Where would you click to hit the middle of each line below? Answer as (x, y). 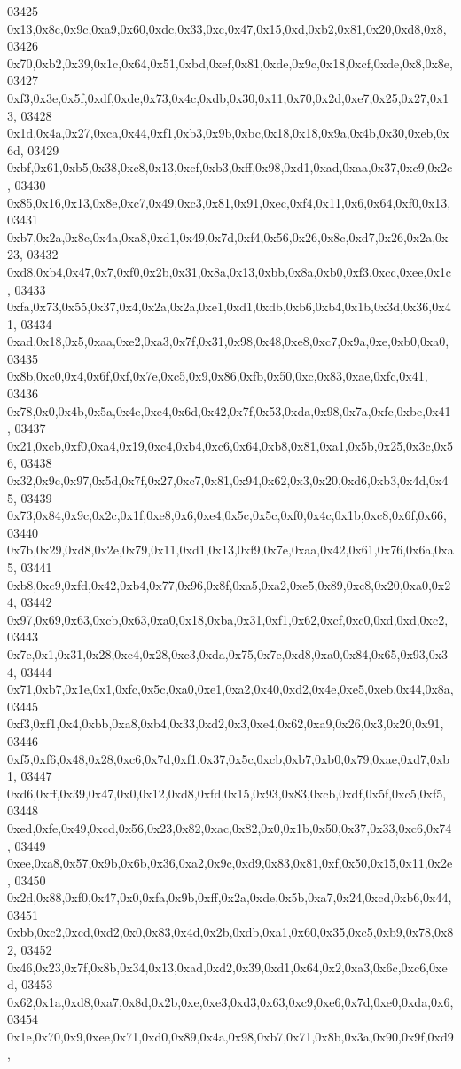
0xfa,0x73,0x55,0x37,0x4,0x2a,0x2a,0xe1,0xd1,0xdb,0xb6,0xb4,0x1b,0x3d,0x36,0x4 (229, 307)
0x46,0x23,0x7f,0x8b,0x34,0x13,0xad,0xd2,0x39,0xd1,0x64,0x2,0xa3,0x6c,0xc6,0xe (227, 967)
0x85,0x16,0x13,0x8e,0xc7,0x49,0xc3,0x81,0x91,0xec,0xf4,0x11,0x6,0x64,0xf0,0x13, (229, 202)
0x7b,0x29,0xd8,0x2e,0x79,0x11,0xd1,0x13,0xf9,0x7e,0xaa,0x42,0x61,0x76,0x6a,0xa (230, 550)
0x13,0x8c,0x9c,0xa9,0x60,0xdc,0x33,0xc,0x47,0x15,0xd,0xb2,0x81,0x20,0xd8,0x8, (227, 28)
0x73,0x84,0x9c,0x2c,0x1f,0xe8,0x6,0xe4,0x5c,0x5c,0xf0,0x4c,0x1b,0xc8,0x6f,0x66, (227, 515)
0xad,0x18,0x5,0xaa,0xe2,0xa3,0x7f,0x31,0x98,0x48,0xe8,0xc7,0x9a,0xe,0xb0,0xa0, (228, 341)
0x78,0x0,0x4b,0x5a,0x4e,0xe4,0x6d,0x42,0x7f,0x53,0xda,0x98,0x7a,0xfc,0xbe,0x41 (229, 410)
